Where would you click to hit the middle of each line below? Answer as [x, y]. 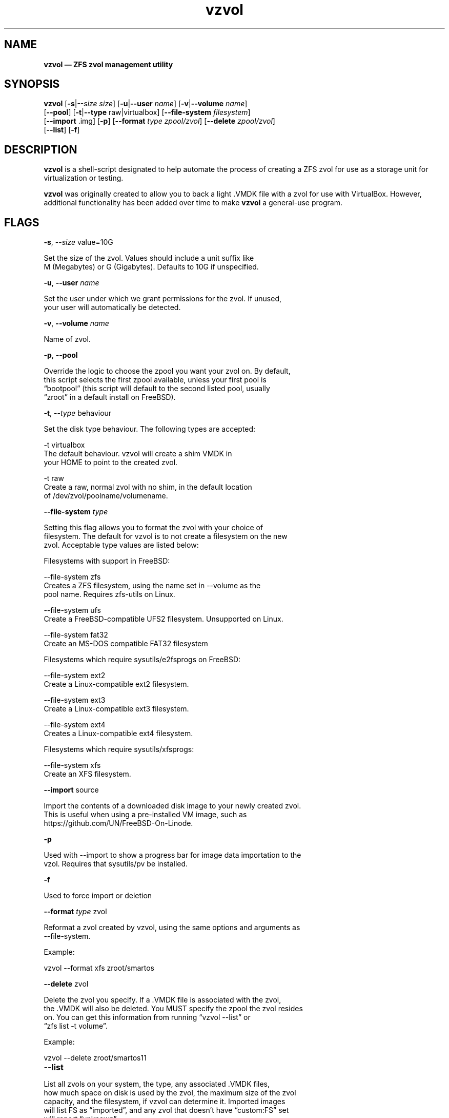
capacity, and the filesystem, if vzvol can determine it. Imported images [165, 1102]
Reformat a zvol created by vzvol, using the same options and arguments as [172, 928]
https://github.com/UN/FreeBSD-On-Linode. [118, 823]
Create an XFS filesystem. [87, 774]
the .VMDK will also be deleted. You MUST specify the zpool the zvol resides [173, 1009]
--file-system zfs [72, 577]
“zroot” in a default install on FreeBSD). [110, 397]
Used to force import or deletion [98, 896]
